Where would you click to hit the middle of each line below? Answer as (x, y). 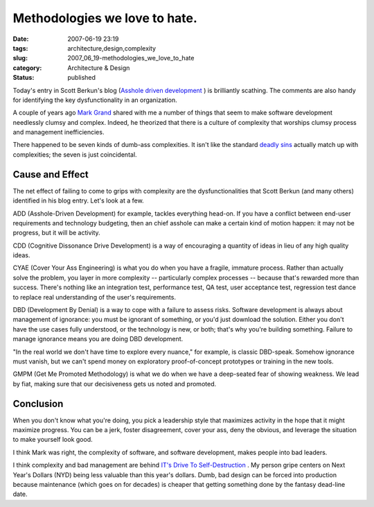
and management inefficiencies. (59, 132)
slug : (20, 58)
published (82, 78)
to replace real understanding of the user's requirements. (95, 297)
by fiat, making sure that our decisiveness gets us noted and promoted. (115, 384)
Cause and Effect (51, 174)
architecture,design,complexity (112, 48)
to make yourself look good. (53, 440)
